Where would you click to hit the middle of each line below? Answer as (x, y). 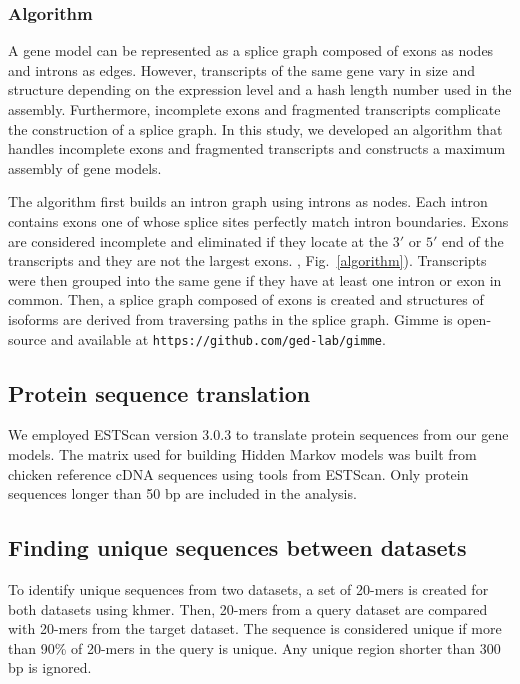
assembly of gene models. (85, 167)
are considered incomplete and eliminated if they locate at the (198, 240)
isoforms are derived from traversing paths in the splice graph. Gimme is (230, 318)
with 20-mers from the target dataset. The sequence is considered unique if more (255, 628)
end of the (472, 240)
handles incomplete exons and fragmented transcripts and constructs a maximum (257, 148)
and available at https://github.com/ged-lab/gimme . (218, 338)
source (27, 338)
